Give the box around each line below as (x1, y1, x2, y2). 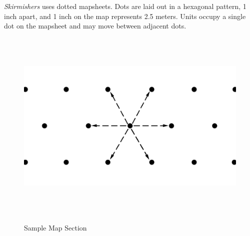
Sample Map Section (24, 222, 87, 232)
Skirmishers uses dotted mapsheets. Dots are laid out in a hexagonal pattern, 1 (4, 1, 246, 11)
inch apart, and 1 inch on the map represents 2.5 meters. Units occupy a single (4, 10, 246, 21)
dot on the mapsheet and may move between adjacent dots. (4, 20, 186, 31)
